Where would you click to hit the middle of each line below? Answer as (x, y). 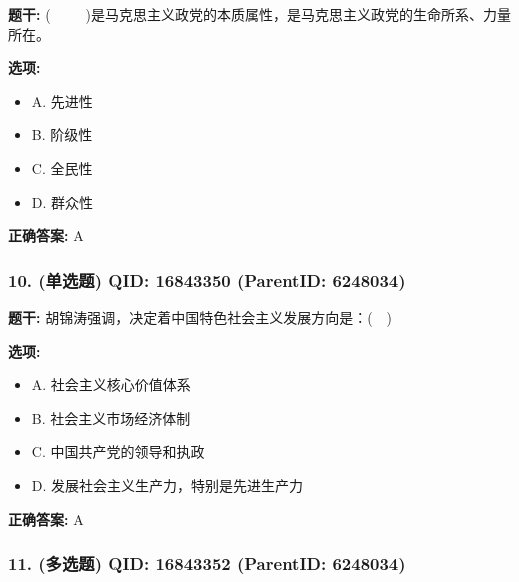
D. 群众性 (62, 201)
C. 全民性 (62, 167)
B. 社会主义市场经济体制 (111, 417)
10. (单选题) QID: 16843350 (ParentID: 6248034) (207, 279)
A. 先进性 (62, 100)
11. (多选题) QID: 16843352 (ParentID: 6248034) (207, 563)
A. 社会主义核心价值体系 (111, 384)
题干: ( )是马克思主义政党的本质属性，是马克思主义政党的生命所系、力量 (260, 14)
